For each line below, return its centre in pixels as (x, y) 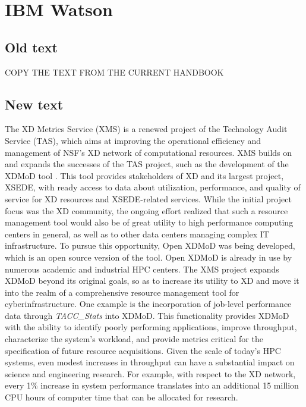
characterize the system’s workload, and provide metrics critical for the (134, 339)
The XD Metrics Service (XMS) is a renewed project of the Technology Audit (146, 129)
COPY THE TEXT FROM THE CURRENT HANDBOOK (114, 72)
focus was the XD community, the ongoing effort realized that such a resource (146, 210)
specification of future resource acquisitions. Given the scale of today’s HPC (143, 350)
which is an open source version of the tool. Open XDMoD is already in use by (149, 257)
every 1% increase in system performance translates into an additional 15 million (152, 385)
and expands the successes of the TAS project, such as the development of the (147, 164)
